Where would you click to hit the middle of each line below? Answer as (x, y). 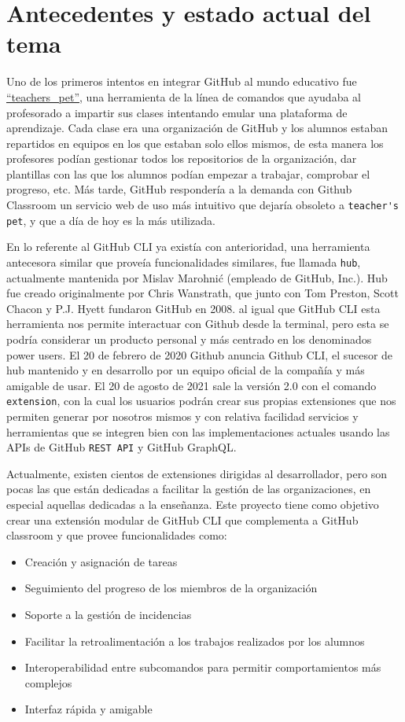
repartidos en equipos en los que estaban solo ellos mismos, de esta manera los (195, 143)
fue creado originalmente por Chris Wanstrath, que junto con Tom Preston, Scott (202, 293)
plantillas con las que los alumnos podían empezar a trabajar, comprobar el (188, 173)
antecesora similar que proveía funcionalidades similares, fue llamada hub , (184, 262)
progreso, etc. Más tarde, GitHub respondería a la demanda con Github (179, 189)
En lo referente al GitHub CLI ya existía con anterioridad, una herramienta (188, 247)
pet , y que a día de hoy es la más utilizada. (111, 220)
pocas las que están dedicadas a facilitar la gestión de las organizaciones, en (189, 489)
